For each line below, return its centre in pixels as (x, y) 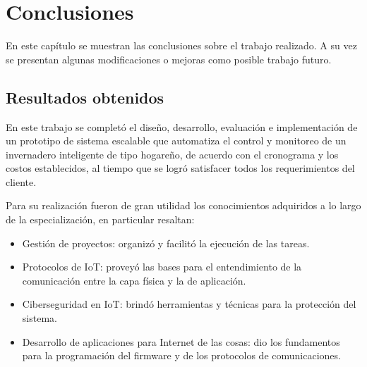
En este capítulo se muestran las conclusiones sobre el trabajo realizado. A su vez (181, 45)
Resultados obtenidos (85, 97)
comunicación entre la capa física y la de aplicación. (134, 280)
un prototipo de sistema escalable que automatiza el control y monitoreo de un (176, 141)
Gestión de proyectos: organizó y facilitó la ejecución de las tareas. (166, 243)
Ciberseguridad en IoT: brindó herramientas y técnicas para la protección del (189, 304)
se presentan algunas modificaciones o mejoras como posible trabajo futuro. (169, 59)
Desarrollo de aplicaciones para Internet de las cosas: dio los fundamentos (181, 341)
